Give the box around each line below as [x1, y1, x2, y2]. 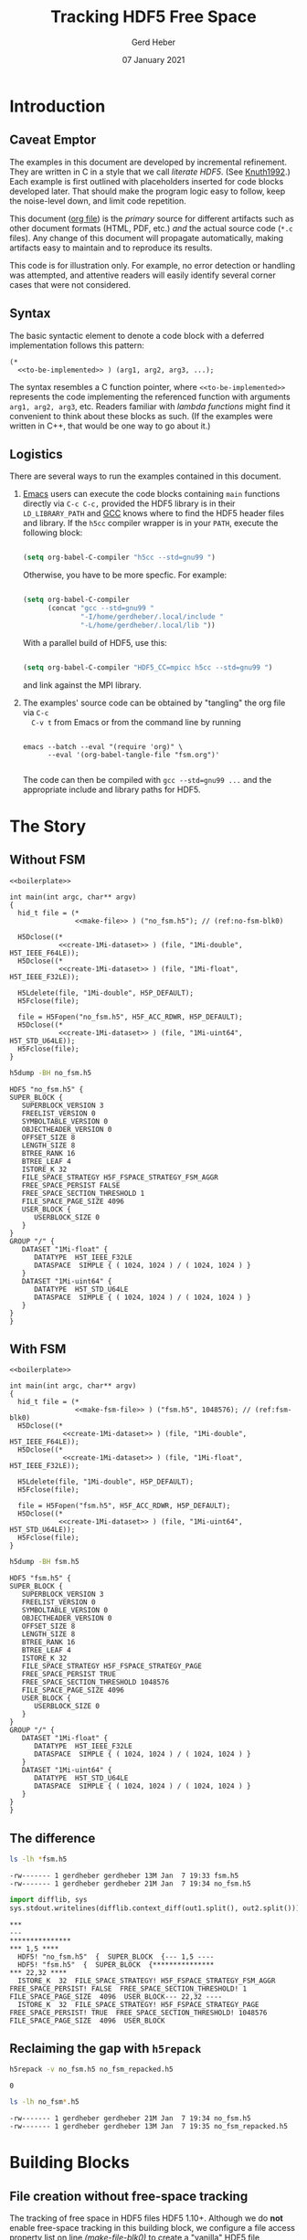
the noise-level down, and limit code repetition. [9, 195, 187, 206]
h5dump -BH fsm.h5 [9, 1558, 79, 1567]
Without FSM [9, 852, 86, 868]
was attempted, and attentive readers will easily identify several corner [9, 269, 277, 280]
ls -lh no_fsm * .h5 [9, 2097, 79, 2107]
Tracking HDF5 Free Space [49, 6, 258, 27]
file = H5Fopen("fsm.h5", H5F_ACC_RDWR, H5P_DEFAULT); [17, 1501, 231, 1511]
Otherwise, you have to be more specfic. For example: [22, 569, 228, 581]
